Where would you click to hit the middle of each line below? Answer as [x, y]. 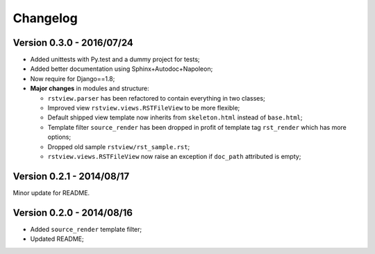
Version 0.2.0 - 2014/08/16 [73, 213]
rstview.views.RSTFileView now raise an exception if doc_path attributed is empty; [174, 156]
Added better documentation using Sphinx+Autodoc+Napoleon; [122, 69]
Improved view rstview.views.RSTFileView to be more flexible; [144, 108]
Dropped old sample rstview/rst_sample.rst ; [119, 146]
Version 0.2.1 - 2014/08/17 [71, 176]
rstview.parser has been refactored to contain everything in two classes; [156, 98]
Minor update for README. [51, 193]
